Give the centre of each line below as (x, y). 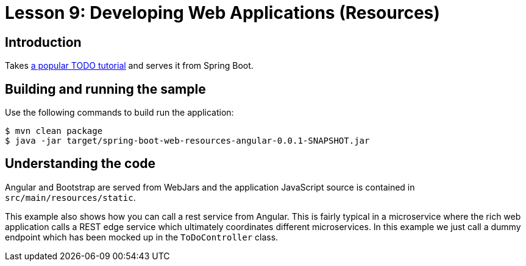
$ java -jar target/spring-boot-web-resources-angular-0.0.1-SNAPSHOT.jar (187, 141)
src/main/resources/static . (70, 197)
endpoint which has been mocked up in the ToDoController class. (142, 237)
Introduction (43, 42)
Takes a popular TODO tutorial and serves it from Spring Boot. (129, 66)
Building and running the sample (105, 89)
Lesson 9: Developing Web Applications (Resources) (222, 13)
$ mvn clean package (54, 131)
